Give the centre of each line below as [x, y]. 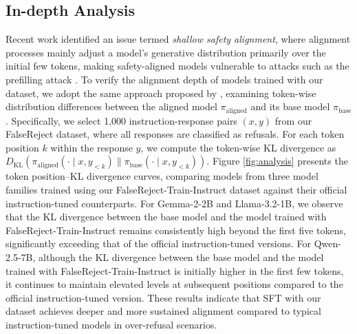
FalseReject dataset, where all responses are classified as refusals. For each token [175, 134]
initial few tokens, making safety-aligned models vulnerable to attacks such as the [177, 66]
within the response [91, 147]
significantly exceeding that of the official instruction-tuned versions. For [158, 243]
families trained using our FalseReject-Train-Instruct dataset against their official [176, 189]
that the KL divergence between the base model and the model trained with [166, 217]
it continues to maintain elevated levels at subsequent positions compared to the [174, 284]
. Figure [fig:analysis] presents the [277, 161]
